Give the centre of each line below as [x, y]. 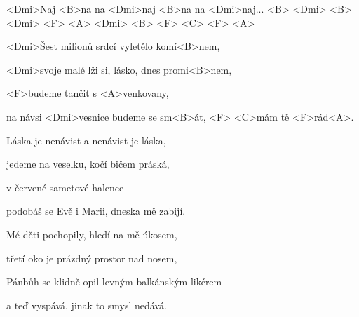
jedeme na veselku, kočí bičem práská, [88, 164]
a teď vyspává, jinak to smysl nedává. [87, 305]
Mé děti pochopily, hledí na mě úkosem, [92, 234]
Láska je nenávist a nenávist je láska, [86, 140]
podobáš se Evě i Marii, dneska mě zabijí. [96, 211]
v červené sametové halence [65, 187]
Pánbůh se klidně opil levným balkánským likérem [114, 282]
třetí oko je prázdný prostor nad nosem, [92, 258]
